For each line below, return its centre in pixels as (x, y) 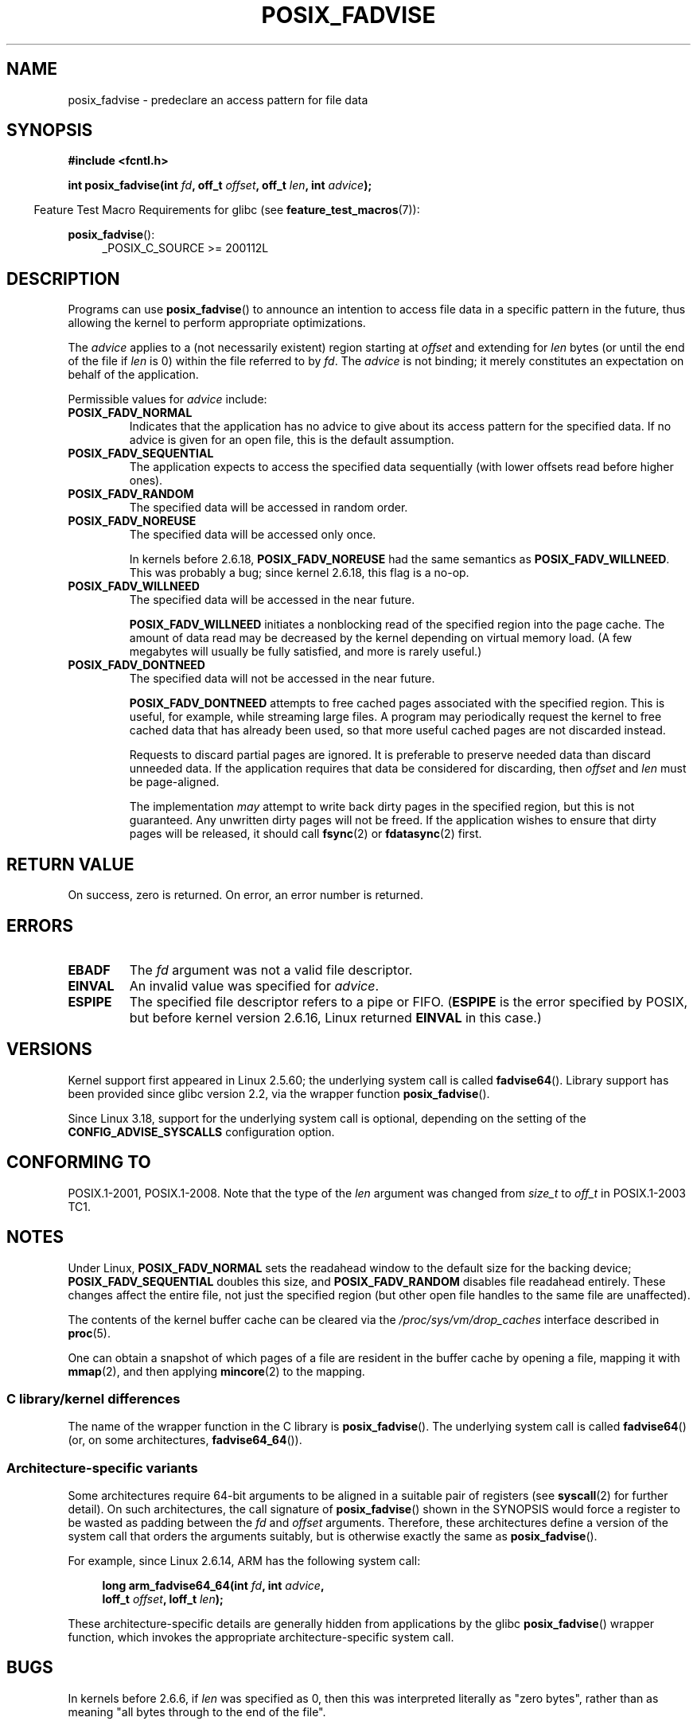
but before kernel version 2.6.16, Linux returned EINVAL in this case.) (335, 1017)
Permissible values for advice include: (167, 399)
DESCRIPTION (63, 278)
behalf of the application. (133, 375)
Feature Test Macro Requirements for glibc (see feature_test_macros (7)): (227, 210)
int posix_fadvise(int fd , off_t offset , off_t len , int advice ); (220, 185)
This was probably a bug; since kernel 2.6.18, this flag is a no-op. (299, 573)
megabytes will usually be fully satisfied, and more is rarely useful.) (306, 652)
